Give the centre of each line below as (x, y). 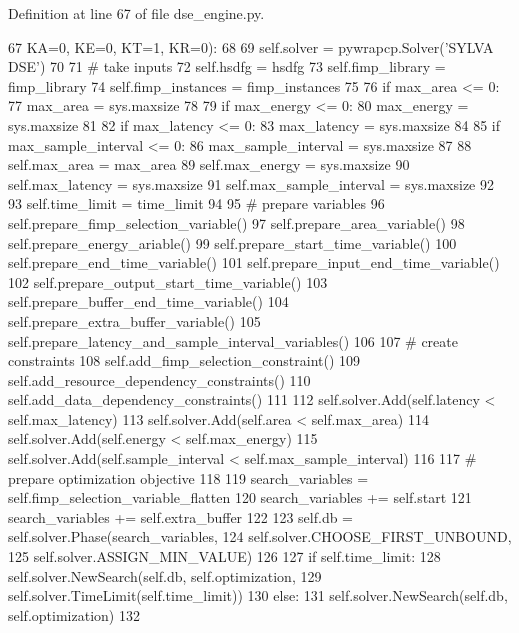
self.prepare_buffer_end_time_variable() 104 (148, 301)
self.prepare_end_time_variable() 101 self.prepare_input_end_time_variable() (254, 262)
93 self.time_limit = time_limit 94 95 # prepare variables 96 (196, 203)
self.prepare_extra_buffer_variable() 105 (134, 320)
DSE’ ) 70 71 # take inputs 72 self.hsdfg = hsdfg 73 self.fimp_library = (227, 66)
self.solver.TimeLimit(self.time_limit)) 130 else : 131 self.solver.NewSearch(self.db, (258, 595)
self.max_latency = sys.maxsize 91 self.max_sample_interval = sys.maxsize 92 (251, 183)
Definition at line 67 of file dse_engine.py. (136, 13)
